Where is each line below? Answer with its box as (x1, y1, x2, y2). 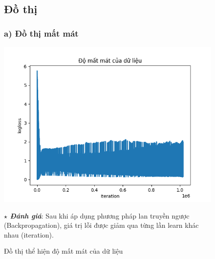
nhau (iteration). (4, 229, 54, 239)
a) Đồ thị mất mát (4, 27, 79, 39)
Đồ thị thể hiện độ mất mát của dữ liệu (4, 246, 123, 256)
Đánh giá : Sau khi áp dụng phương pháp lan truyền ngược (10, 210, 190, 220)
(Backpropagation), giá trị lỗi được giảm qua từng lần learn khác (4, 220, 199, 230)
